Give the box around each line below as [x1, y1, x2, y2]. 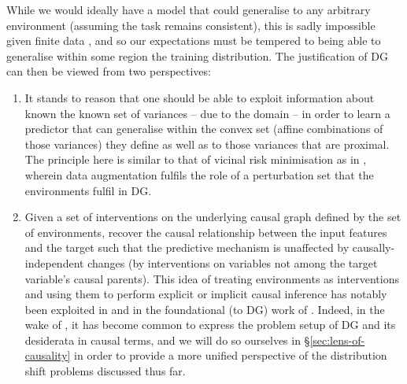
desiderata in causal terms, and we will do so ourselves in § [24, 331, 310, 348]
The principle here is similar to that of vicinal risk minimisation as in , [24, 151, 367, 168]
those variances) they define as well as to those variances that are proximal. [24, 135, 390, 152]
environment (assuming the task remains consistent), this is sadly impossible [6, 17, 376, 33]
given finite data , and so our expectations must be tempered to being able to [6, 32, 381, 49]
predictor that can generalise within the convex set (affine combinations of [24, 120, 383, 137]
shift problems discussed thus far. [24, 363, 186, 379]
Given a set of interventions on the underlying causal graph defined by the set [24, 209, 401, 225]
